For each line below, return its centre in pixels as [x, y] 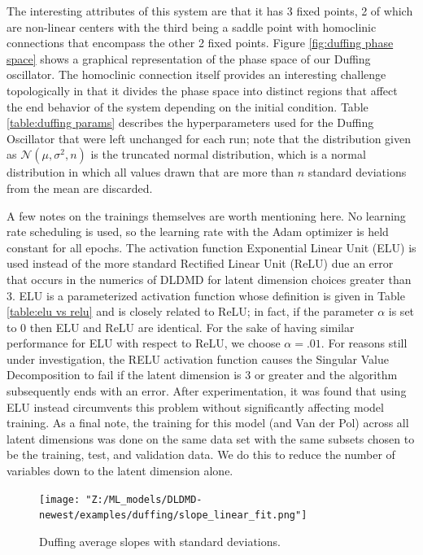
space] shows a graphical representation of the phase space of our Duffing [189, 58]
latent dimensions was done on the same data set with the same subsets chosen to [211, 438]
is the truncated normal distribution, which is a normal [228, 154]
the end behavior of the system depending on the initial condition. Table [188, 106]
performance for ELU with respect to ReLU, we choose [144, 343]
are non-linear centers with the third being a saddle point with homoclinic [192, 26]
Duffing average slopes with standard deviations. [160, 541]
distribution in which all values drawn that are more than [150, 172]
